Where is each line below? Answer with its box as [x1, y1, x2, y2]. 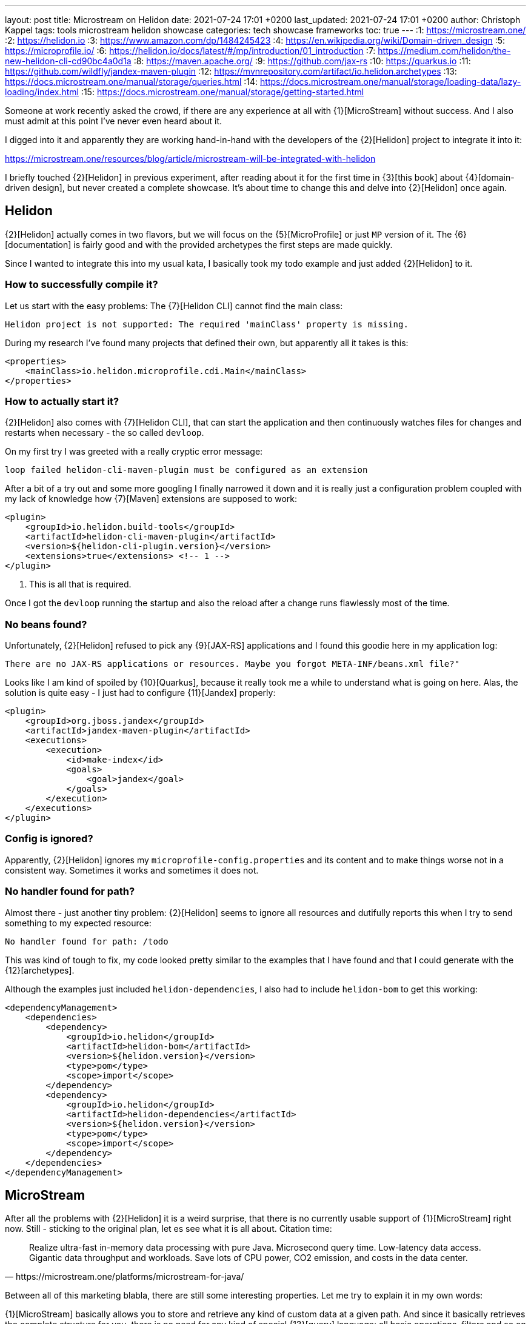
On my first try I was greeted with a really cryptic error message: [5, 446, 263, 457]
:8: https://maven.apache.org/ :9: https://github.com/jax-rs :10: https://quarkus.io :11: [133, 56, 471, 66]
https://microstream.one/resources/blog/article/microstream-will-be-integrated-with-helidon [5, 153, 376, 164]
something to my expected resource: [5, 917, 152, 928]
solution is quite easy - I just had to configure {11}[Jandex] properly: [5, 687, 276, 698]
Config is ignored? [5, 832, 93, 845]
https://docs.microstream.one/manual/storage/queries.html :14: [5, 76, 258, 87]
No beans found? [5, 618, 87, 630]
